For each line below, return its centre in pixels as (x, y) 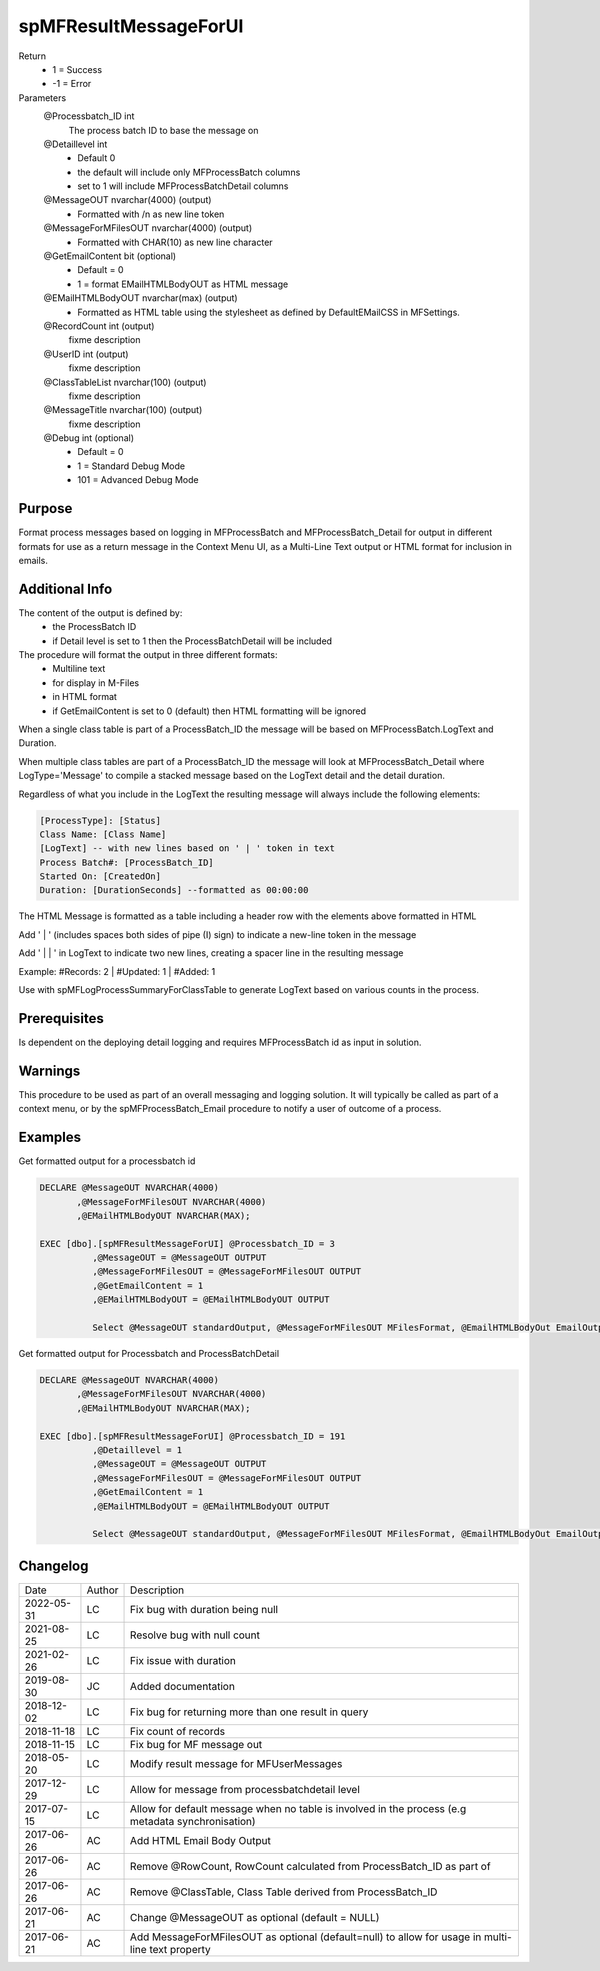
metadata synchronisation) (193, 1821)
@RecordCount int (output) (99, 326)
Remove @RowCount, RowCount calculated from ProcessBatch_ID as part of (310, 1866)
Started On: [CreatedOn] (100, 876)
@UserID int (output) (86, 354)
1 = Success (77, 69)
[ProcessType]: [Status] (100, 820)
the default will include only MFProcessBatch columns (189, 172)
